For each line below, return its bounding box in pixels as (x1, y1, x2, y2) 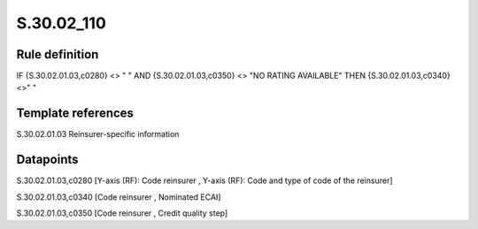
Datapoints (16, 152, 79, 167)
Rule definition (16, 47, 99, 62)
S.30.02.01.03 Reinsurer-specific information (16, 129, 180, 140)
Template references (16, 106, 135, 121)
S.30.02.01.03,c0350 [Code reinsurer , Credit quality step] (16, 208, 228, 218)
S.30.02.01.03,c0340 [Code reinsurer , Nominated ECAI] (16, 191, 221, 202)
